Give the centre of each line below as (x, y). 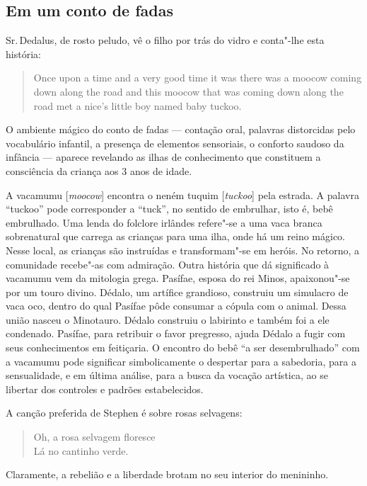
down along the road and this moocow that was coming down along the (188, 91)
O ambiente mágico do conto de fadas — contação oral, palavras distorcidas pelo (181, 129)
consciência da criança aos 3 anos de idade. (99, 170)
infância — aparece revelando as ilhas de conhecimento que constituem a (163, 157)
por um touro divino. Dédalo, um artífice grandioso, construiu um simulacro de (177, 292)
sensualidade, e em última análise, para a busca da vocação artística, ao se (167, 375)
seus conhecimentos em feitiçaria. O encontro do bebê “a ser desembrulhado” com (183, 347)
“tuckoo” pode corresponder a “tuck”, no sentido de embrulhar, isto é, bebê (169, 209)
